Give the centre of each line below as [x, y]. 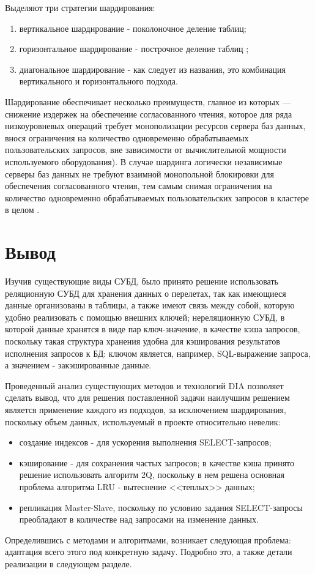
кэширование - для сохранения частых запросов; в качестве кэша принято [157, 462]
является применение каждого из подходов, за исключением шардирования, [146, 409]
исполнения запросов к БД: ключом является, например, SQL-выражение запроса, [158, 353]
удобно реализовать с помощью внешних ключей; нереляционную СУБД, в [145, 317]
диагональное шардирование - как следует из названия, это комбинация [153, 69]
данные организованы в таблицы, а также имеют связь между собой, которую [150, 305]
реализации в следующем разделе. [69, 563]
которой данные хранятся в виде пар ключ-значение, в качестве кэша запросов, [153, 329]
